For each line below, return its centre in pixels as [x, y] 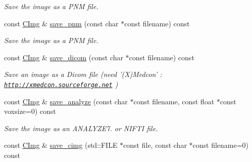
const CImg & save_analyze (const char [66, 101]
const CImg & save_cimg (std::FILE [61, 145]
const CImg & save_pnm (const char [61, 23]
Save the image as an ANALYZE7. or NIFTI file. [81, 128]
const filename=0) [221, 145]
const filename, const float [174, 101]
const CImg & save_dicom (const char [64, 57]
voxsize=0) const [30, 111]
